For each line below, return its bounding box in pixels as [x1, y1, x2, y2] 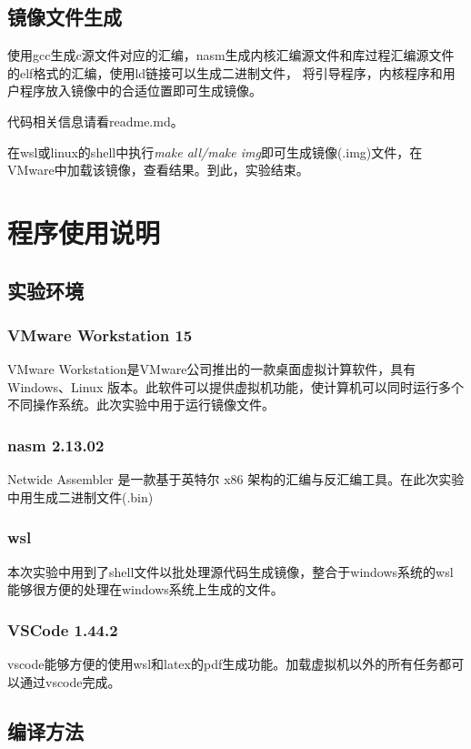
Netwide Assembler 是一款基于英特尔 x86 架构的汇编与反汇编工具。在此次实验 [7, 470, 465, 489]
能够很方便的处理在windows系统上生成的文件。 [7, 580, 284, 599]
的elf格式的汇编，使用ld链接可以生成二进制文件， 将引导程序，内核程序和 [7, 63, 443, 82]
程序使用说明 [7, 213, 161, 250]
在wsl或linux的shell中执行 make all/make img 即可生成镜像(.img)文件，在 [7, 142, 423, 161]
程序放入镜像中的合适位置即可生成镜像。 [19, 81, 262, 100]
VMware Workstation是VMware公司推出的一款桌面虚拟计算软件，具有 [7, 359, 416, 379]
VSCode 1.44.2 [7, 618, 118, 641]
